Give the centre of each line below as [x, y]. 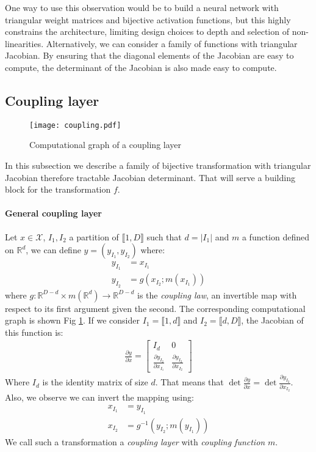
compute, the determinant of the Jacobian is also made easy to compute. [141, 67]
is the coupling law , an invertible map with [217, 295]
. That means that [189, 382]
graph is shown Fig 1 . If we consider [72, 320]
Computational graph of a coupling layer [106, 145]
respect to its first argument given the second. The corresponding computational [155, 308]
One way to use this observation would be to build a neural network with [142, 7]
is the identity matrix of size [95, 382]
